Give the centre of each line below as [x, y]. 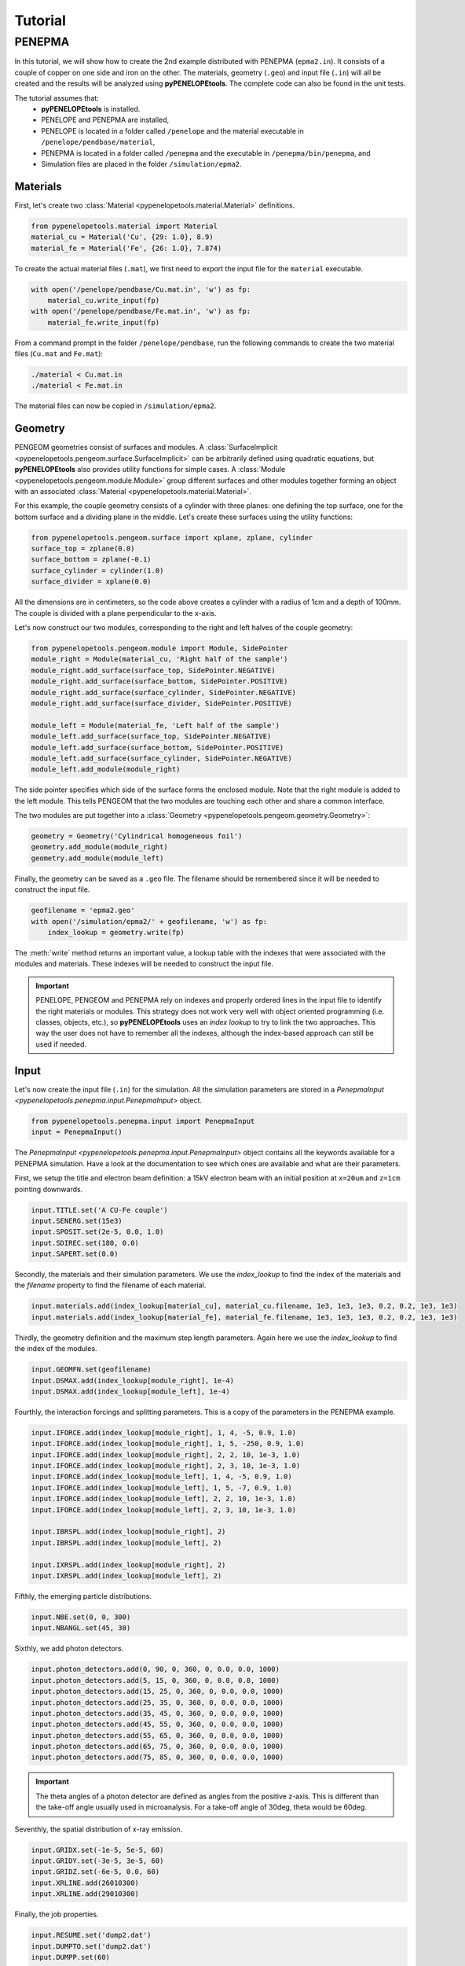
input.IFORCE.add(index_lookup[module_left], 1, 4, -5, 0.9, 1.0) [161, 1477]
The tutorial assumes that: [57, 98]
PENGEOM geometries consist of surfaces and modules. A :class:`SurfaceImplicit [146, 447]
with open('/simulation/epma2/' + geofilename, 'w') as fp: [149, 921]
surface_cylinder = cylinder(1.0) [97, 571]
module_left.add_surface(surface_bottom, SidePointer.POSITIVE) [157, 747]
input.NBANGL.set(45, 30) [81, 1628]
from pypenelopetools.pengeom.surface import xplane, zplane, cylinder [172, 538]
